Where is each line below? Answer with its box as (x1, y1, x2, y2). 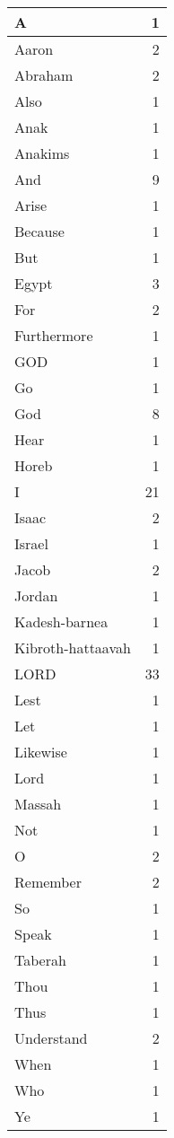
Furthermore (14, 325, 93, 346)
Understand (14, 1028, 88, 1048)
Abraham (14, 65, 74, 85)
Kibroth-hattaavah (14, 637, 131, 658)
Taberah (14, 950, 66, 970)
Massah (14, 793, 62, 814)
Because (14, 221, 65, 241)
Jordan (14, 585, 58, 606)
